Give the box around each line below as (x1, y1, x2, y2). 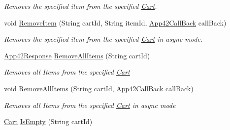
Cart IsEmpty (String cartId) (4, 116, 93, 127)
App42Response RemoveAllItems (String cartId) (4, 50, 150, 60)
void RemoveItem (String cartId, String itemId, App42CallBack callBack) (4, 17, 227, 27)
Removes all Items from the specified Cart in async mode (4, 100, 176, 110)
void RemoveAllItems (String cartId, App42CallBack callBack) (4, 83, 194, 93)
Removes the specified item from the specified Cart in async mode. (4, 34, 203, 44)
